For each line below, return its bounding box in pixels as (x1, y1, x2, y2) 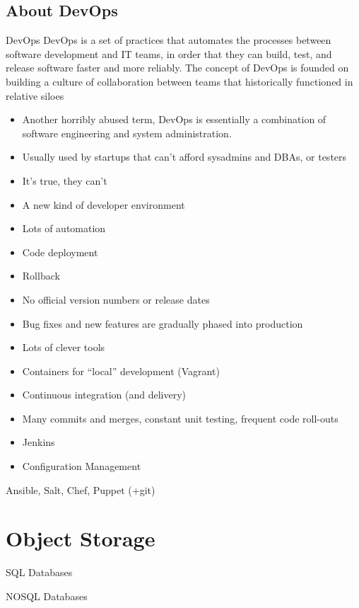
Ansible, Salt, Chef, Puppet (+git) (6, 482, 155, 497)
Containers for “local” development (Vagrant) (22, 363, 220, 378)
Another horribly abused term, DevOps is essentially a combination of (22, 112, 326, 127)
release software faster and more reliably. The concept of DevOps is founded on (6, 60, 349, 75)
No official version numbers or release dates (22, 292, 210, 306)
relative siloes (6, 88, 64, 103)
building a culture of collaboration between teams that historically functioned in (6, 74, 353, 88)
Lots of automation (22, 221, 106, 236)
